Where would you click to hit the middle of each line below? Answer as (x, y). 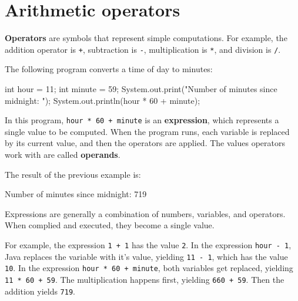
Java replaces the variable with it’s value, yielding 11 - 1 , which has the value (146, 256)
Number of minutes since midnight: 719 (76, 194)
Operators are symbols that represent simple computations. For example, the (146, 38)
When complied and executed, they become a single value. (110, 225)
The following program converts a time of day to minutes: (109, 69)
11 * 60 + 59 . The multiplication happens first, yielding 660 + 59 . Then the (145, 279)
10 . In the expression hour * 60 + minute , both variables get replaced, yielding (149, 268)
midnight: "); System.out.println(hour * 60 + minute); (103, 100)
